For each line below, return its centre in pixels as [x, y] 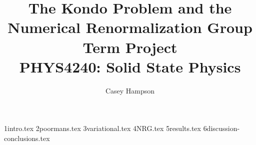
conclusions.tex [27, 138]
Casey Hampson [130, 90]
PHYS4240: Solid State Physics [130, 66]
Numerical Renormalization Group [130, 27]
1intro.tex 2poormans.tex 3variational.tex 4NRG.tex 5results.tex [102, 128]
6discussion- [221, 128]
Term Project [130, 47]
